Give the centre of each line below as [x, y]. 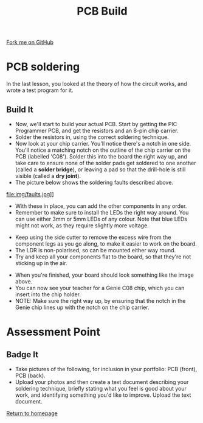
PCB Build [102, 11]
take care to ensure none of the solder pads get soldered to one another [105, 163]
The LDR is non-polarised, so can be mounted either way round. [95, 250]
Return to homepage [32, 413]
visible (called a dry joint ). [48, 176]
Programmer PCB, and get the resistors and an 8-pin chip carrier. [97, 130]
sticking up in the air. [41, 263]
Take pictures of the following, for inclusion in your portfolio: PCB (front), [106, 369]
